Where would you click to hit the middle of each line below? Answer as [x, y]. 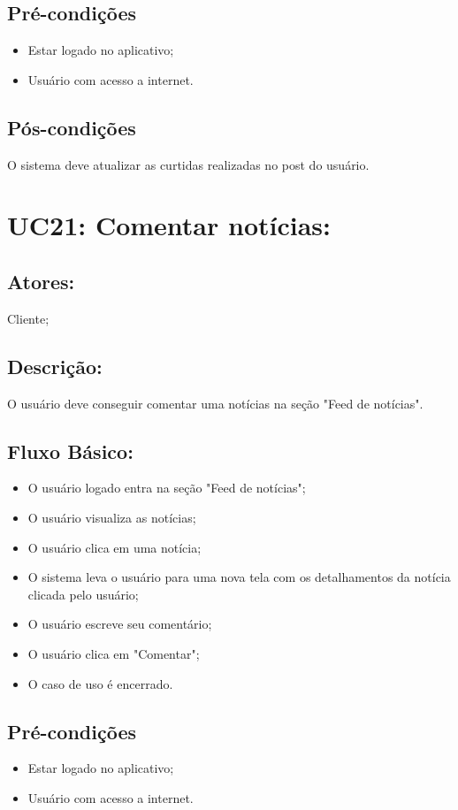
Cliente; [28, 318]
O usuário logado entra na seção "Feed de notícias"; [167, 488]
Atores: [41, 281]
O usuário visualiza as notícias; [112, 517]
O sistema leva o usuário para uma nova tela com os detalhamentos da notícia [239, 577]
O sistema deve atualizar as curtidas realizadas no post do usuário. [188, 164]
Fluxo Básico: [70, 451]
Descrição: [55, 366]
